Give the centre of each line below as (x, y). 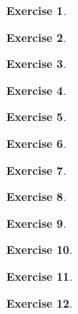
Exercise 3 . (36, 64)
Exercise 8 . (36, 197)
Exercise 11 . (39, 276)
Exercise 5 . (36, 117)
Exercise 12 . (39, 303)
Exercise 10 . (39, 250)
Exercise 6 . (36, 143)
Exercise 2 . (36, 37)
